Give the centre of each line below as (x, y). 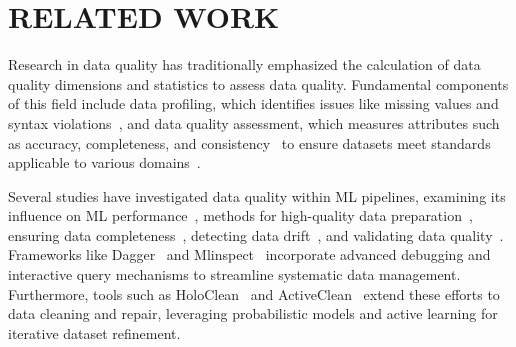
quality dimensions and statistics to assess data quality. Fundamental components (258, 83)
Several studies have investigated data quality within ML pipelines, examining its (257, 195)
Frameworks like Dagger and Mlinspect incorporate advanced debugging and (249, 254)
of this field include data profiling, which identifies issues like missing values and (253, 103)
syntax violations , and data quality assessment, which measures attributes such (254, 122)
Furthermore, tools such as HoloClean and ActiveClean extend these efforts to (254, 293)
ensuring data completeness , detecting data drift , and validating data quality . (256, 234)
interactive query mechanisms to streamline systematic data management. (234, 274)
